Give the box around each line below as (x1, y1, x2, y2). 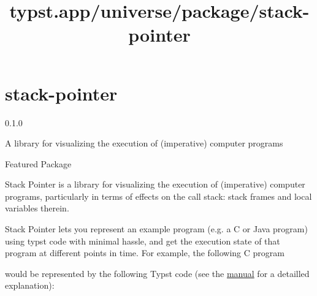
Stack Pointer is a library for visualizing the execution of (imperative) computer (5, 178, 305, 191)
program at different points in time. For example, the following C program (5, 246, 285, 259)
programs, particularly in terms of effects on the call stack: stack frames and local (5, 189, 312, 202)
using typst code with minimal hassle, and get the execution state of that (5, 234, 280, 247)
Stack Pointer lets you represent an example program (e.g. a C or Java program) (5, 222, 308, 235)
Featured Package (5, 157, 72, 170)
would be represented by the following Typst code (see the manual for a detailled (5, 267, 310, 279)
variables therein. (5, 202, 69, 214)
